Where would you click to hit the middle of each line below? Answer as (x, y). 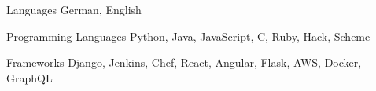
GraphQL (29, 77)
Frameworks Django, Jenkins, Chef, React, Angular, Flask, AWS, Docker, (184, 62)
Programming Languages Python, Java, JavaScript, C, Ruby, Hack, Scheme (188, 36)
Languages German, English (74, 9)
